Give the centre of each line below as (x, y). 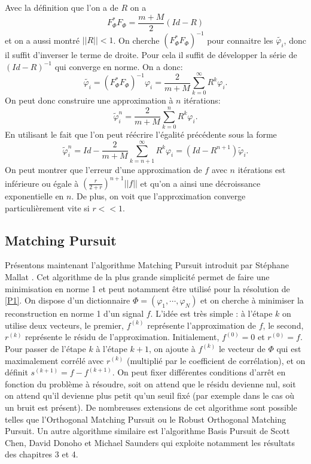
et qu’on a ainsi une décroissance (200, 183)
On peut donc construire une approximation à (89, 100)
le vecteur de (242, 348)
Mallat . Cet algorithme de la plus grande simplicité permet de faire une (137, 276)
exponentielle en (34, 196)
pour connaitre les (240, 40)
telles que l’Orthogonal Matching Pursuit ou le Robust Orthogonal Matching (146, 419)
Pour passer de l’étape (45, 348)
